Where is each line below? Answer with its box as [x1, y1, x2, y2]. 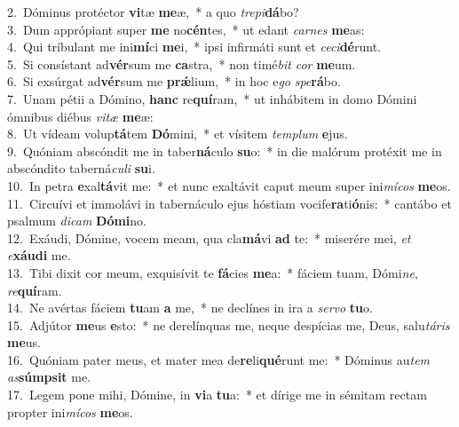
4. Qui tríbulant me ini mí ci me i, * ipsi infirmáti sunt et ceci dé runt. [7, 37, 381, 56]
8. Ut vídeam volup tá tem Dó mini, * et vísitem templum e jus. [7, 124, 348, 143]
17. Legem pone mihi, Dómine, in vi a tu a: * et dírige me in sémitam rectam [7, 385, 427, 404]
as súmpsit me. [7, 368, 91, 386]
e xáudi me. [7, 246, 71, 265]
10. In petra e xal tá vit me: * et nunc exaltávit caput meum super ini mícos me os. [7, 176, 451, 194]
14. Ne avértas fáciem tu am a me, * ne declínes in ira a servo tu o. [7, 298, 373, 317]
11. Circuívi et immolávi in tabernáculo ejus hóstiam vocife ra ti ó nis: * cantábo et [7, 194, 452, 212]
